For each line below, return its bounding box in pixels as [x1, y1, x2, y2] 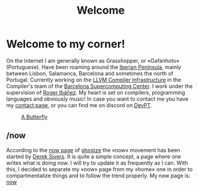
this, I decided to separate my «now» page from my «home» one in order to [6, 165, 193, 172]
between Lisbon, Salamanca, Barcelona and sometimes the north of [6, 69, 174, 77]
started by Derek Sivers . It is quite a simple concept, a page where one [6, 153, 182, 160]
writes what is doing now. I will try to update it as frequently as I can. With [6, 159, 188, 166]
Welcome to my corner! [6, 37, 126, 51]
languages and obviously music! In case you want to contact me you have [6, 95, 189, 102]
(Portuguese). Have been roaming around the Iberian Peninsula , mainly [6, 63, 182, 71]
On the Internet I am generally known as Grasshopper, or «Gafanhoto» [6, 57, 180, 64]
